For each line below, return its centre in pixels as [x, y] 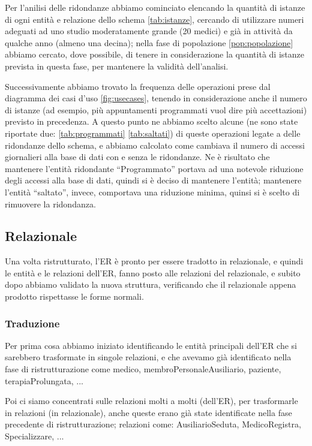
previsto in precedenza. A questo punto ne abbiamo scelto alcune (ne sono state [151, 121]
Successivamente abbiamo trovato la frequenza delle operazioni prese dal [138, 86]
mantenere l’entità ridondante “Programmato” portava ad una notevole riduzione [154, 168]
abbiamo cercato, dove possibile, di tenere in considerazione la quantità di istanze [154, 54]
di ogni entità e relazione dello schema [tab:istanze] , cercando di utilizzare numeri [154, 19]
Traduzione [32, 323]
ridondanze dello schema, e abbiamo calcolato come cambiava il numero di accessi [155, 145]
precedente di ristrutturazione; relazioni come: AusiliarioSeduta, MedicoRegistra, [153, 424]
